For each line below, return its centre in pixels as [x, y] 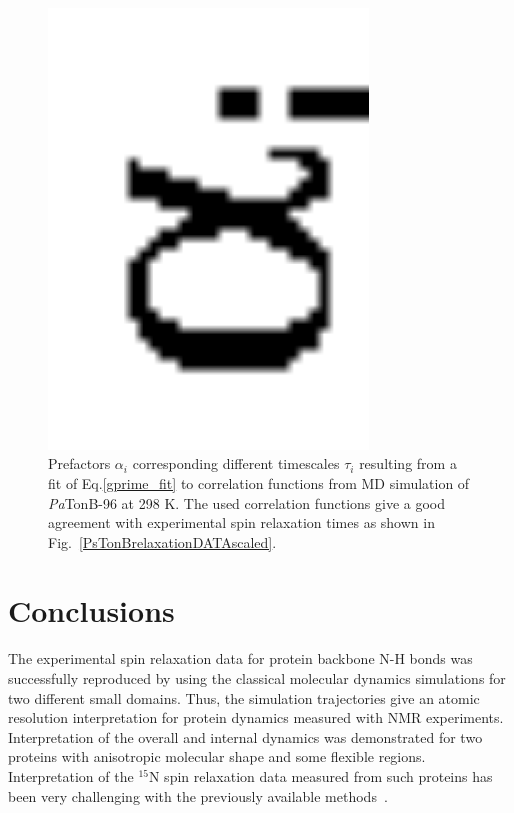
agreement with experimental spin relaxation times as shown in [241, 522]
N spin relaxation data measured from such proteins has [320, 775]
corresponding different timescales [236, 463]
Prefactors [79, 463]
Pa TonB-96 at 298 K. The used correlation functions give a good [247, 502]
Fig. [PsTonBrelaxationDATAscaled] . [162, 541]
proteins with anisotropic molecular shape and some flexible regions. [217, 756]
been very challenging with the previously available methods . [198, 795]
